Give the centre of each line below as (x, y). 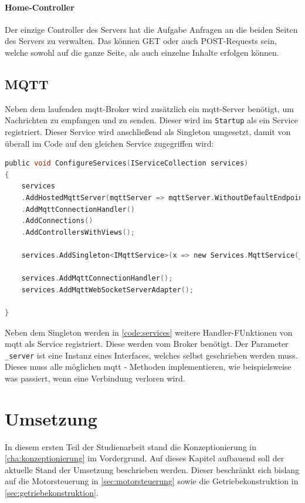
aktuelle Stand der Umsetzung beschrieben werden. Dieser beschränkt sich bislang (152, 469)
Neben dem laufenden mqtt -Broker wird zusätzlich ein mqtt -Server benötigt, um (149, 108)
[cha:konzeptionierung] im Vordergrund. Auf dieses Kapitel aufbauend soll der (145, 458)
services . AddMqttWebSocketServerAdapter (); (108, 290)
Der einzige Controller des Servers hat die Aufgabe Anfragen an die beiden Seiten (151, 29)
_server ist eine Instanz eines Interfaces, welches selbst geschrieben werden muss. (151, 355)
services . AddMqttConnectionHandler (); (97, 278)
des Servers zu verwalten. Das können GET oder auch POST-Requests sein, (141, 41)
